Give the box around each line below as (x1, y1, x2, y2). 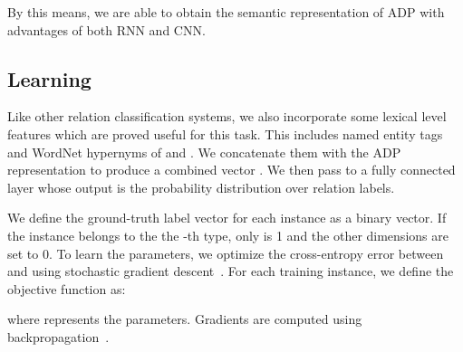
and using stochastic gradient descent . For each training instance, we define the (7, 262, 454, 281)
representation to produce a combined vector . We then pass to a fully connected (7, 160, 456, 179)
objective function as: (7, 279, 126, 298)
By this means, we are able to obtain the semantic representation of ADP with (7, 3, 445, 21)
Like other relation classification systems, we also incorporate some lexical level (7, 107, 447, 126)
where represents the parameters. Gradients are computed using (7, 309, 362, 328)
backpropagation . (7, 327, 110, 346)
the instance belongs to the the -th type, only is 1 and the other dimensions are (7, 225, 449, 244)
